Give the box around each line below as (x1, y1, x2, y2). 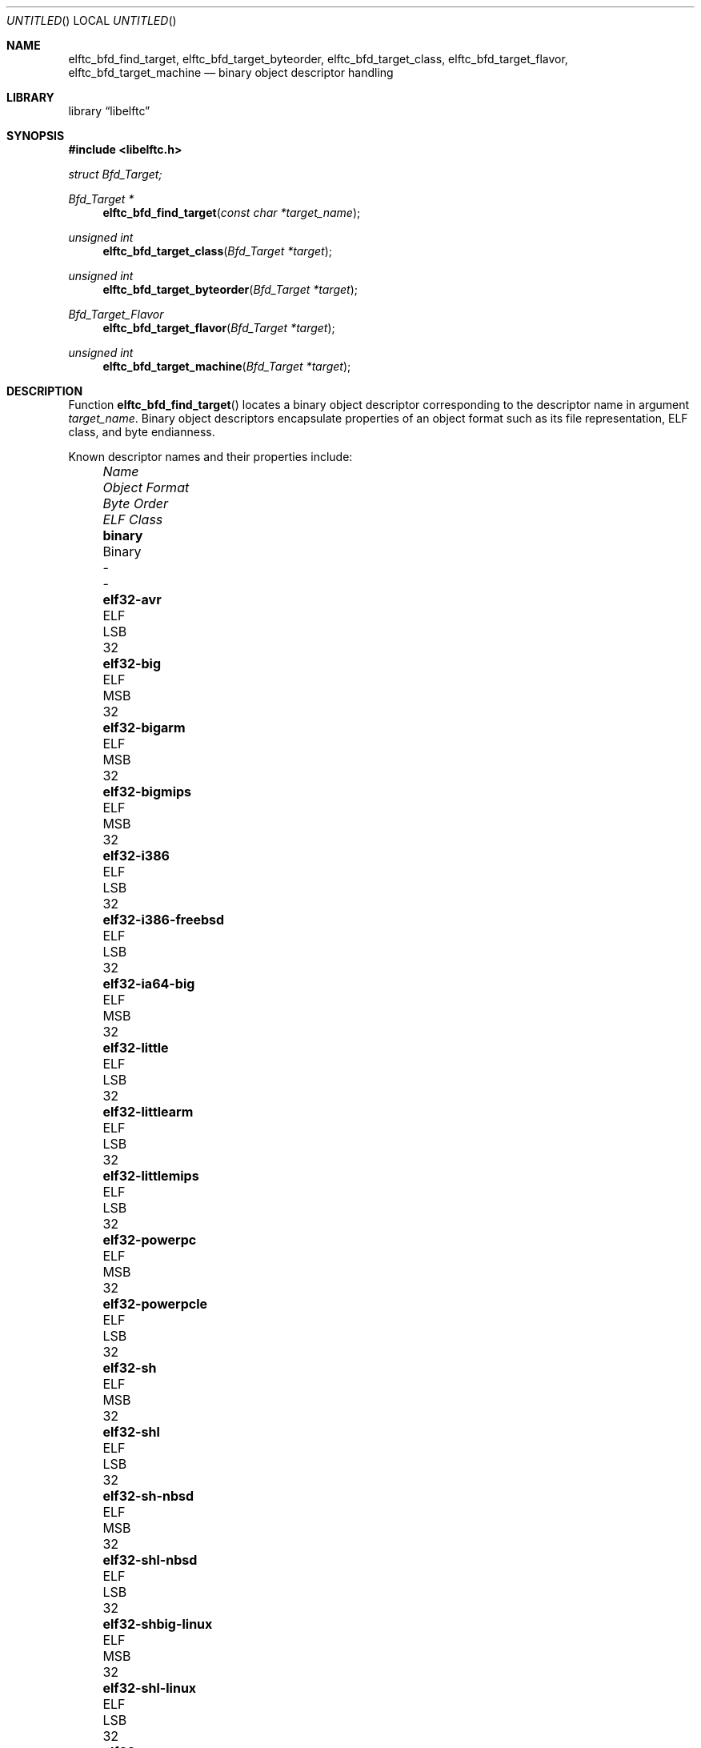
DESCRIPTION (6, 384, 83, 398)
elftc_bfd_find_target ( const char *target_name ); (102, 206, 361, 219)
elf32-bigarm (102, 720, 186, 736)
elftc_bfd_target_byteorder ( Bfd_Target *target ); (102, 283, 358, 296)
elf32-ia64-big (102, 976, 195, 992)
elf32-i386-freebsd (102, 912, 225, 928)
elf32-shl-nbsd (102, 1552, 198, 1568)
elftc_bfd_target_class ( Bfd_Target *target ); (102, 244, 332, 258)
